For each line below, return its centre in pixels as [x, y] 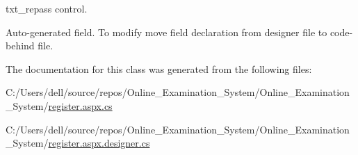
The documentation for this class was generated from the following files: [159, 68]
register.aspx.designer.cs [99, 143]
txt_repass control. [47, 8]
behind [20, 46]
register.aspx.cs [80, 105]
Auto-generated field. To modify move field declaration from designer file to [166, 32]
